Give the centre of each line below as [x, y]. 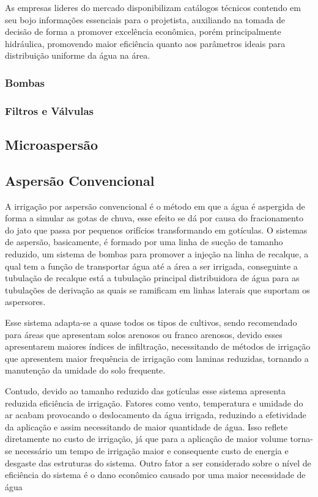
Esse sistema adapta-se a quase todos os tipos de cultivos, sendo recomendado [151, 322]
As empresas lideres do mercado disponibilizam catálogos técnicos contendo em [153, 7]
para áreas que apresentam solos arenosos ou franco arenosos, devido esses [144, 334]
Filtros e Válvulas [50, 110]
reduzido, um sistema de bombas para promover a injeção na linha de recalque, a [157, 254]
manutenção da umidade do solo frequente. [85, 370]
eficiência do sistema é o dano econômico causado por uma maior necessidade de [155, 475]
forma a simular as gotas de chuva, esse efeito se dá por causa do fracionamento [154, 218]
